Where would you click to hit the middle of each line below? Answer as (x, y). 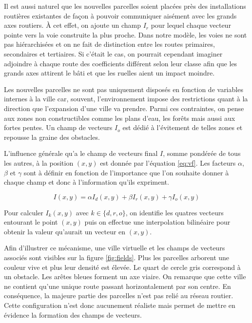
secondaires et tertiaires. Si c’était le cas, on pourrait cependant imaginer (113, 53)
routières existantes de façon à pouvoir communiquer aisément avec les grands (120, 15)
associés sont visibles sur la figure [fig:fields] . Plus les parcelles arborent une (117, 257)
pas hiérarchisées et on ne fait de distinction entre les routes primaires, (109, 44)
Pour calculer (24, 212)
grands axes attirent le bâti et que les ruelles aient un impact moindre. (109, 73)
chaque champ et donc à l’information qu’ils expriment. (87, 182)
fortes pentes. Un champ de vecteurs (58, 127)
